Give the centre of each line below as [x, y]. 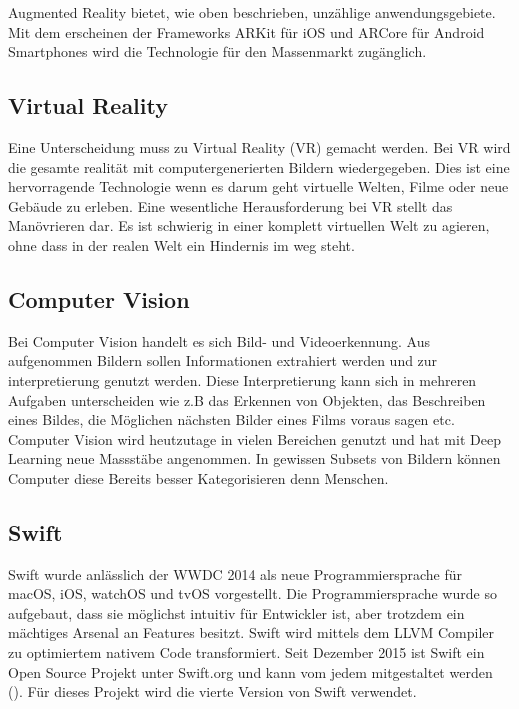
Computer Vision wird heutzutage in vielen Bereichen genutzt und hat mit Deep [254, 438]
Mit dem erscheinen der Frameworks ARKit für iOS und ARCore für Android [246, 31]
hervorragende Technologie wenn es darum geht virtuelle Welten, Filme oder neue [258, 186]
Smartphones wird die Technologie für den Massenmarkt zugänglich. [217, 51]
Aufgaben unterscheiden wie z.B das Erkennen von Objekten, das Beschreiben [247, 399]
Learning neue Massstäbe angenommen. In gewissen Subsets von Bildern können [254, 458]
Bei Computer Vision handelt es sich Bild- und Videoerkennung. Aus [219, 340]
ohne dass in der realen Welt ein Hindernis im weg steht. [181, 244]
